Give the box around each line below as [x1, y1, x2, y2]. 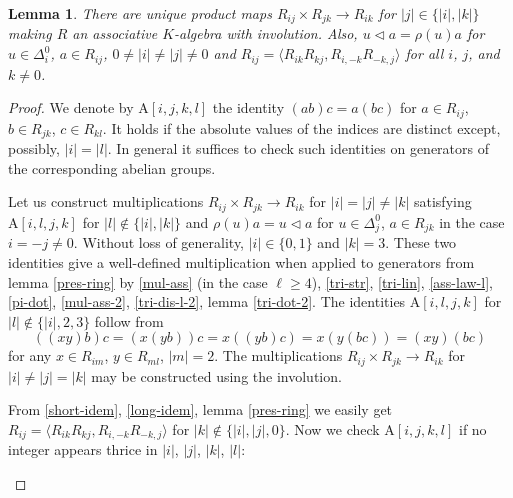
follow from [94, 310, 164, 331]
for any [8, 345, 52, 366]
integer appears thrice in [8, 439, 158, 460]
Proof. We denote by [8, 97, 134, 118]
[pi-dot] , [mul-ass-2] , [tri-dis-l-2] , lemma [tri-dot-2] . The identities [8, 291, 406, 312]
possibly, [8, 138, 60, 158]
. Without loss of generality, [73, 232, 244, 253]
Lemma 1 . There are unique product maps [8, 3, 272, 23]
